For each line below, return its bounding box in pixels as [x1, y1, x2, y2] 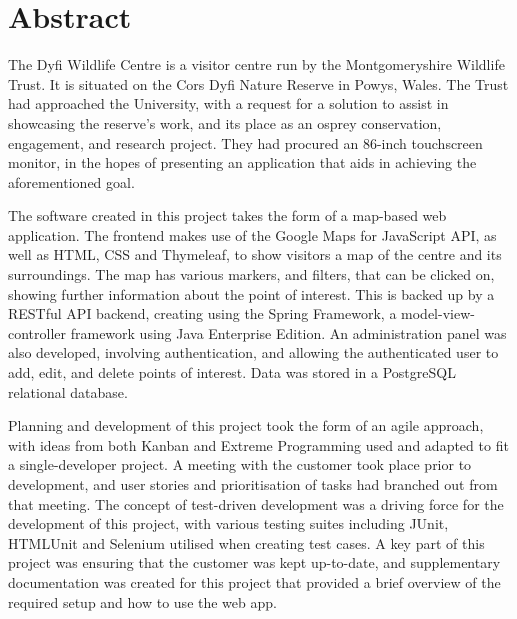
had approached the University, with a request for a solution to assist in [8, 93, 449, 114]
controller [8, 322, 67, 343]
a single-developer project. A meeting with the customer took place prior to [8, 454, 472, 475]
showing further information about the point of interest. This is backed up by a [8, 283, 495, 304]
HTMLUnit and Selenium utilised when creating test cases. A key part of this [8, 532, 485, 553]
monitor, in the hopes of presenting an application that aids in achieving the [8, 152, 477, 173]
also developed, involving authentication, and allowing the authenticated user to [8, 342, 499, 363]
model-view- [401, 303, 475, 324]
